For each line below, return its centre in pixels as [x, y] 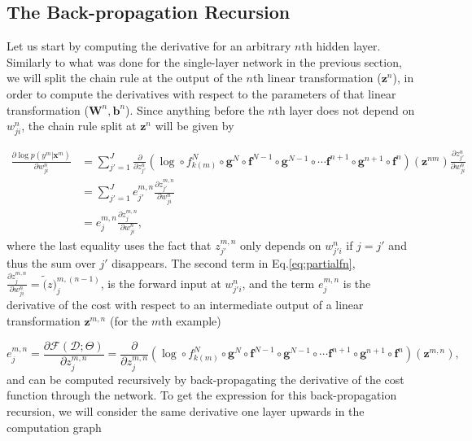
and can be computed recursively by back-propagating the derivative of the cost [205, 379]
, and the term [278, 283]
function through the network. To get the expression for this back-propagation [202, 395]
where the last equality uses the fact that [109, 245]
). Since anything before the [195, 109]
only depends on [280, 245]
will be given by [194, 126]
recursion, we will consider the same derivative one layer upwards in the [186, 410]
